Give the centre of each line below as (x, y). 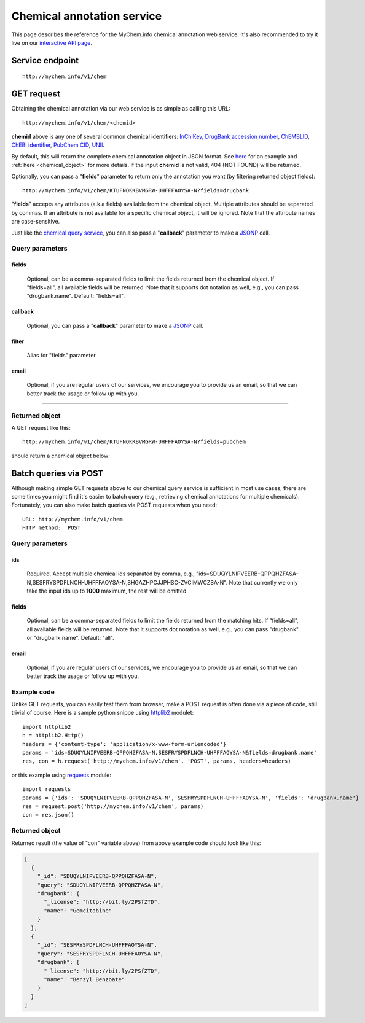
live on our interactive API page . (52, 42)
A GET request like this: (41, 427)
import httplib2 (47, 727)
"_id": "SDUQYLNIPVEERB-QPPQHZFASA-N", (97, 876)
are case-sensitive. (36, 222)
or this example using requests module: (61, 775)
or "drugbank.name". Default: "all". (70, 638)
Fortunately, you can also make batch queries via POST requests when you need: (114, 505)
